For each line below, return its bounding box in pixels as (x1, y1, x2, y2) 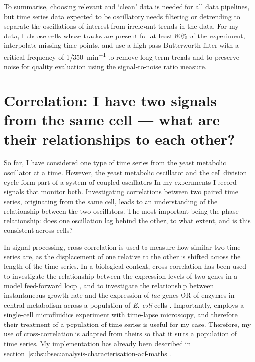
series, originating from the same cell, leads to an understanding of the (4, 196, 218, 206)
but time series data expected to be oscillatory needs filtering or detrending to (4, 11, 240, 21)
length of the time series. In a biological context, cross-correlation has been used (4, 261, 246, 271)
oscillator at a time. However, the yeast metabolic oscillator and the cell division (4, 167, 247, 177)
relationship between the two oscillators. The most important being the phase (4, 206, 239, 216)
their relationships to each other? (4, 129, 235, 149)
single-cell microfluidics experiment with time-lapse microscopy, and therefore (4, 309, 238, 320)
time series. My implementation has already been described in (4, 338, 191, 348)
